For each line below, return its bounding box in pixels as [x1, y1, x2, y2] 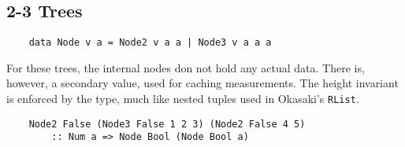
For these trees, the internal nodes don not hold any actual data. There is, [6, 59, 365, 75]
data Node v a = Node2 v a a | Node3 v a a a [28, 37, 272, 49]
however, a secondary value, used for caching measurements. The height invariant [6, 75, 399, 91]
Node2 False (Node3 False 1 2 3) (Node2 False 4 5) [28, 118, 306, 130]
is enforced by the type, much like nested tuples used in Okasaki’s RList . [6, 90, 359, 107]
